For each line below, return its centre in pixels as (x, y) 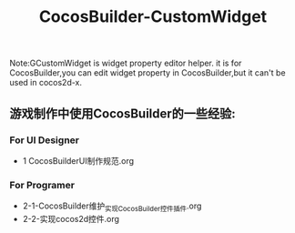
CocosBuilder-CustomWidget (153, 17)
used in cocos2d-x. (46, 83)
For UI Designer (45, 140)
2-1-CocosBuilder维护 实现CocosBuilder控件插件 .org (112, 207)
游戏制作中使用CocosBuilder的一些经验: (123, 113)
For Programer (42, 185)
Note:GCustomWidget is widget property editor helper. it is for (126, 63)
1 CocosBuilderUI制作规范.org (78, 160)
